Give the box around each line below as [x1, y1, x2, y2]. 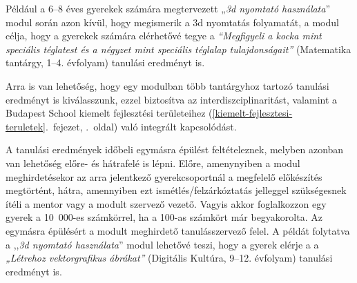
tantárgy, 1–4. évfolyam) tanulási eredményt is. [6, 55, 205, 70]
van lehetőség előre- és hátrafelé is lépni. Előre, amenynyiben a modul [6, 155, 300, 170]
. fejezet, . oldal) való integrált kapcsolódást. [46, 119, 237, 133]
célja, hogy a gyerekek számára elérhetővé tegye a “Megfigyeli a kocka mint [6, 28, 322, 43]
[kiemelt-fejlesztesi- [212, 106, 293, 120]
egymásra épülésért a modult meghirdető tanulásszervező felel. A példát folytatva [6, 223, 350, 237]
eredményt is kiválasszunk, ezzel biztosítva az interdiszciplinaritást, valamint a [6, 92, 338, 106]
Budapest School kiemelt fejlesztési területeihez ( [6, 106, 213, 120]
